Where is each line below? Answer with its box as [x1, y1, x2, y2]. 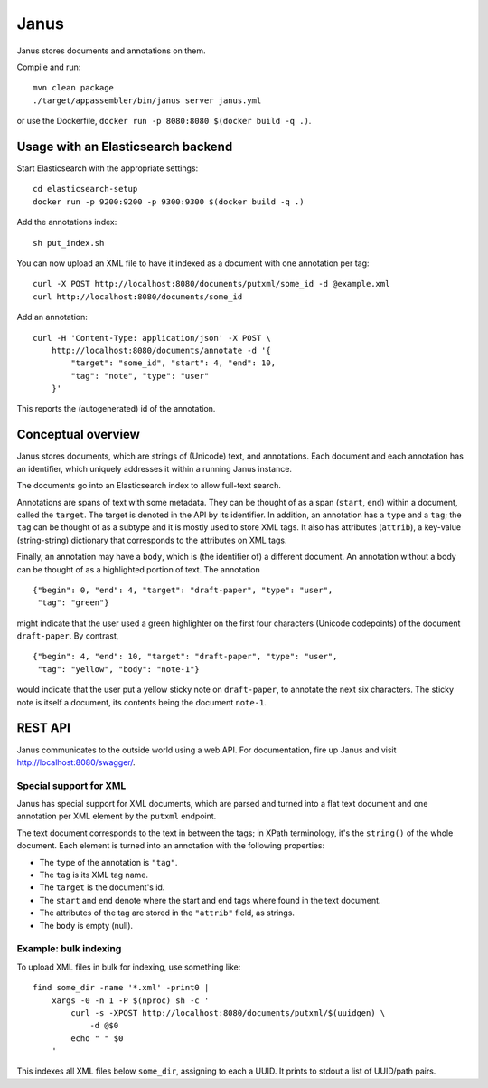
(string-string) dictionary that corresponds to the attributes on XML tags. [16, 535, 287, 545]
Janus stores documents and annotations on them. [16, 45, 207, 56]
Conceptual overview [16, 427, 140, 442]
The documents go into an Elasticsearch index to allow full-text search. [16, 480, 282, 491]
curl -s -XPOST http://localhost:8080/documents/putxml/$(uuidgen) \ [70, 1008, 386, 1017]
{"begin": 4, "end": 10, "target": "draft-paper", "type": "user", [33, 651, 338, 662]
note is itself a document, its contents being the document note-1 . [16, 696, 267, 707]
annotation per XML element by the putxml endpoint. [16, 810, 217, 822]
